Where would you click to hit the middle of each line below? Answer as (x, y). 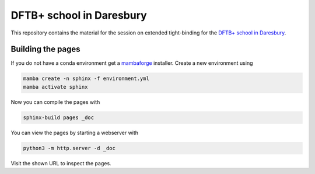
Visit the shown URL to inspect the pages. (61, 163)
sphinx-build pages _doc (59, 117)
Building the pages (46, 49)
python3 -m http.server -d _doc (69, 148)
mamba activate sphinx (55, 87)
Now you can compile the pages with (55, 102)
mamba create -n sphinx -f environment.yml (86, 79)
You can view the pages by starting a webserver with (75, 133)
